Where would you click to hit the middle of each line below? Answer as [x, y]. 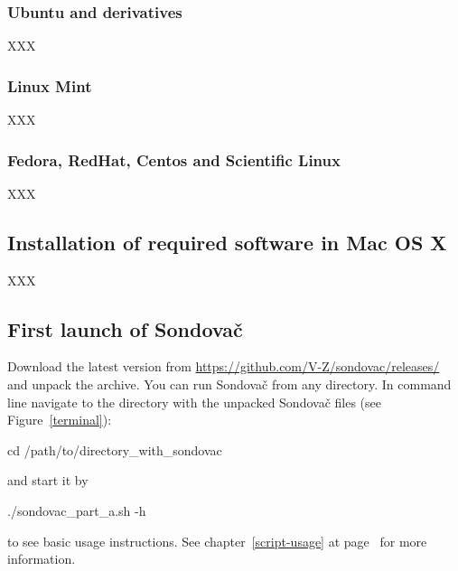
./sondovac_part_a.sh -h [77, 510]
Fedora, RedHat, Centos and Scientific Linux [174, 159]
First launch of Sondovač [125, 328]
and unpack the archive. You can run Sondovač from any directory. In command [229, 384]
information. [42, 559]
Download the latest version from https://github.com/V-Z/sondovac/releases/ [224, 366]
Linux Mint [50, 85]
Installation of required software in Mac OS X [227, 242]
